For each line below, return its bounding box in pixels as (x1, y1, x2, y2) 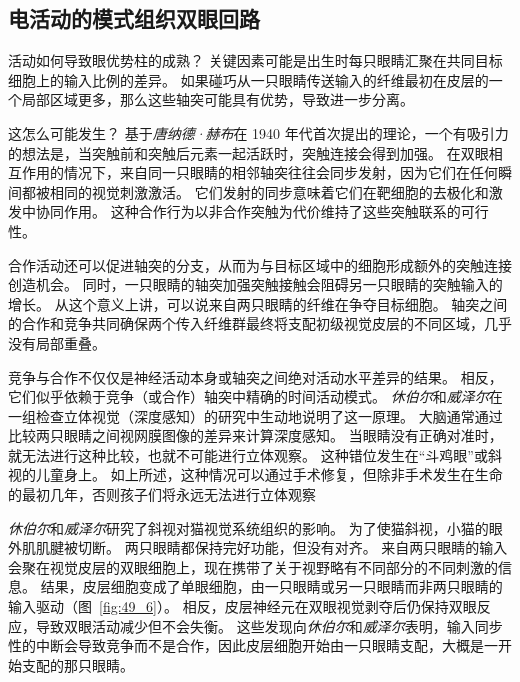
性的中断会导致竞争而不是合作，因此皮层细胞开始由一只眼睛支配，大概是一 (8, 635, 498, 656)
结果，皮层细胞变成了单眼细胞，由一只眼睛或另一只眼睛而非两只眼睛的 (40, 576, 503, 597)
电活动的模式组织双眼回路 (8, 3, 260, 34)
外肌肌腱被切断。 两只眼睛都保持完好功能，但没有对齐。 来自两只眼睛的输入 (8, 537, 508, 558)
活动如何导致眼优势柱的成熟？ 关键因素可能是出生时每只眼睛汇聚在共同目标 (8, 50, 503, 71)
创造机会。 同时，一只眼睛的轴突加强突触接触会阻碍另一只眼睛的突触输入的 (8, 274, 503, 295)
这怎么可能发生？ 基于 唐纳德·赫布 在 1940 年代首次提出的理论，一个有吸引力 (8, 122, 509, 143)
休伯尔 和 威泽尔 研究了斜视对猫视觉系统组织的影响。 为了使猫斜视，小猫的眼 (8, 517, 503, 538)
